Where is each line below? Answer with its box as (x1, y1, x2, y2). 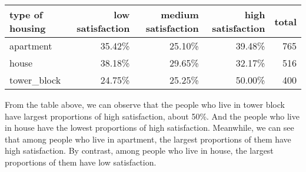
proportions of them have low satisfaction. (5, 156, 157, 168)
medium (161, 8, 199, 21)
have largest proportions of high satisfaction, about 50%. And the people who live (5, 110, 300, 122)
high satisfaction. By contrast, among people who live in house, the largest (5, 144, 274, 157)
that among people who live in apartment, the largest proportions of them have (5, 133, 291, 145)
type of (9, 8, 43, 21)
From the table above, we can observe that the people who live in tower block (5, 98, 285, 110)
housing (9, 21, 46, 35)
